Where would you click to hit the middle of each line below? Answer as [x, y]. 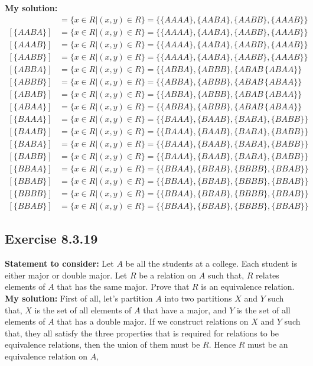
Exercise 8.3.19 [51, 239]
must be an [268, 344]
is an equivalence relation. [248, 286]
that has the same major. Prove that [123, 286]
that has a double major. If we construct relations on [153, 321]
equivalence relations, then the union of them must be [102, 344]
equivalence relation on [46, 356]
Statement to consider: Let [59, 263]
